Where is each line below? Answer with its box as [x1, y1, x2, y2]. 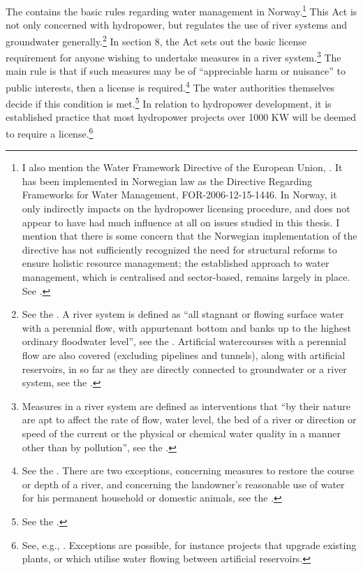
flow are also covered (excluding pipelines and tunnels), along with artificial [22, 348, 346, 362]
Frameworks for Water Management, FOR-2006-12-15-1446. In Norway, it [22, 187, 337, 202]
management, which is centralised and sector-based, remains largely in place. [22, 270, 350, 284]
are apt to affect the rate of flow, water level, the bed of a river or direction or [22, 412, 357, 427]
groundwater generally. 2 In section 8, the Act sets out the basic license [6, 31, 306, 48]
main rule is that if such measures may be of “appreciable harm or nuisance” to [6, 64, 346, 78]
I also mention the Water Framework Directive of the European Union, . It [22, 160, 343, 175]
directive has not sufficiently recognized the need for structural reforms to [22, 242, 337, 256]
